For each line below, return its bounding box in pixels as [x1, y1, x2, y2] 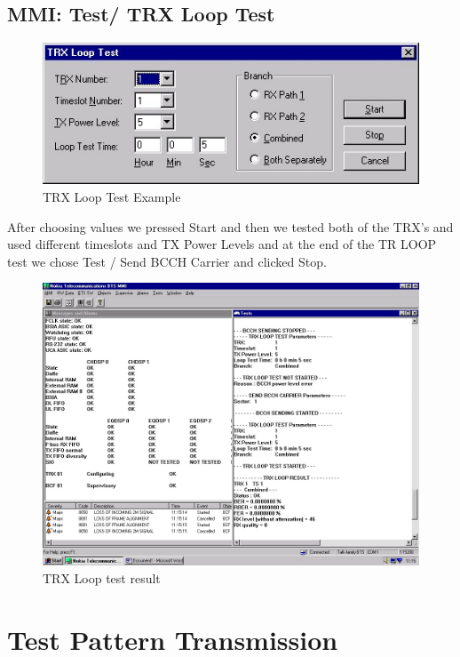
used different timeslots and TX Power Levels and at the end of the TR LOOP [7, 235, 437, 253]
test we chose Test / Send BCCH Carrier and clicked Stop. [7, 252, 327, 270]
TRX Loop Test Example [43, 187, 181, 205]
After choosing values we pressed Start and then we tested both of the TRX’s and [7, 217, 454, 236]
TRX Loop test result [43, 568, 161, 587]
